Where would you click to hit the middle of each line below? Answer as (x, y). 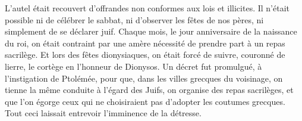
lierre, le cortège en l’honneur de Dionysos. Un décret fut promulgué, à (133, 66)
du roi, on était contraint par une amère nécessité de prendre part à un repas (145, 43)
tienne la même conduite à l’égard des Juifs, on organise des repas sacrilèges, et (149, 90)
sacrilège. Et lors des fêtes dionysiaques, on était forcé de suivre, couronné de (145, 55)
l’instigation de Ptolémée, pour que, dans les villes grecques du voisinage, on (144, 78)
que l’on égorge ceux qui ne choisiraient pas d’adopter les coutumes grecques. (145, 101)
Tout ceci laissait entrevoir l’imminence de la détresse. (103, 113)
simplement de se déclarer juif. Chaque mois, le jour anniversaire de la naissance (151, 31)
